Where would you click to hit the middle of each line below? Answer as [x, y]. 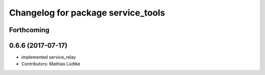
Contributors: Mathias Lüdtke [51, 64]
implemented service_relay [49, 57]
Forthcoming [29, 30]
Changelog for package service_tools [87, 13]
